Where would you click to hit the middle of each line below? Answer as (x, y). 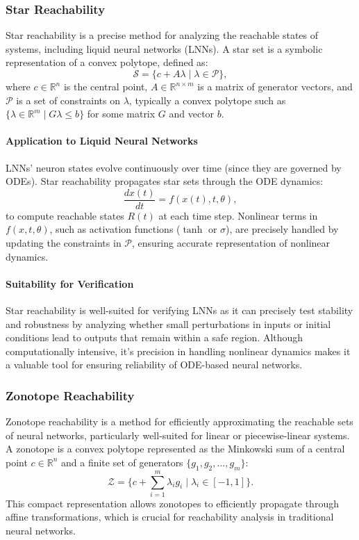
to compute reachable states (65, 215)
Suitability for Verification (70, 283)
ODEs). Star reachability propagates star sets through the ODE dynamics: (165, 181)
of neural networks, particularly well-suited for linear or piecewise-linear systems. (178, 435)
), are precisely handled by (282, 229)
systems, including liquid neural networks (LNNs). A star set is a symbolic (164, 48)
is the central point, (106, 86)
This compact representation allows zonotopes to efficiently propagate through (172, 503)
